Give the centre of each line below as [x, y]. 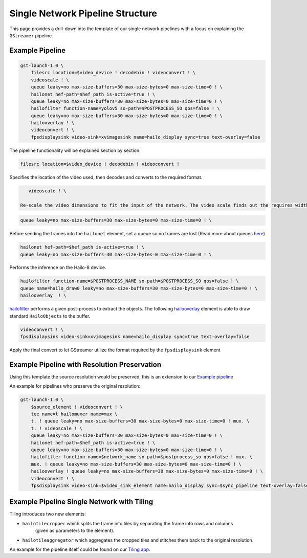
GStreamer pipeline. [31, 35]
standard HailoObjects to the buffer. [50, 316]
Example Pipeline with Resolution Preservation [85, 364]
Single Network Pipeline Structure [83, 13]
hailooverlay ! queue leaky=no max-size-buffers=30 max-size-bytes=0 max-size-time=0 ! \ [147, 471]
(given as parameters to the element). [75, 531]
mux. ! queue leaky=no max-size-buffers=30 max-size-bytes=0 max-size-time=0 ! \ [136, 464]
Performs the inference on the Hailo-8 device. [58, 267]
